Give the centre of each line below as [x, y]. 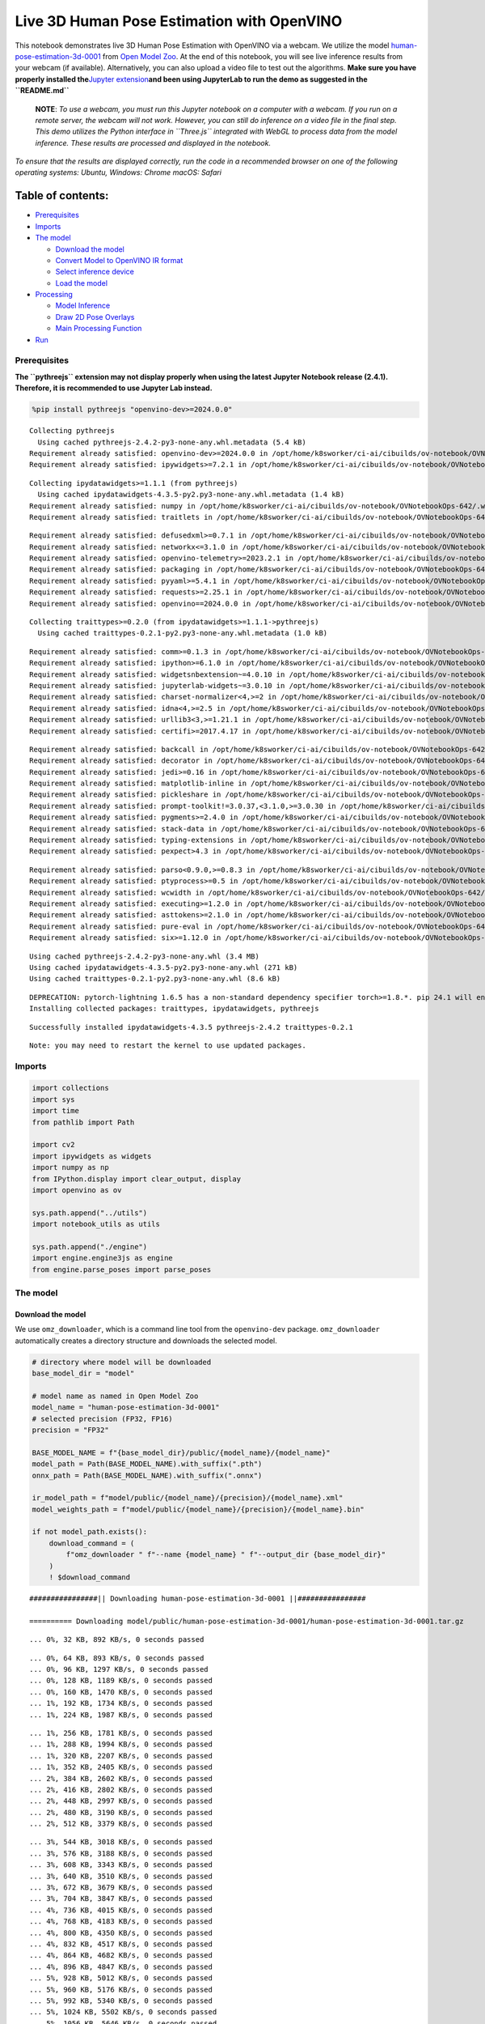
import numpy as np [70, 1167]
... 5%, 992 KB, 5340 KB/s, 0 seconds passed [121, 2001]
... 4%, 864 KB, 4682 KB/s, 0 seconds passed [121, 1956]
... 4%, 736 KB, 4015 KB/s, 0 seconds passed [121, 1910]
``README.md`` [42, 91]
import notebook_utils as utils [96, 1224]
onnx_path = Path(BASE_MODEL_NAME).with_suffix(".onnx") [147, 1475]
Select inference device [95, 272]
